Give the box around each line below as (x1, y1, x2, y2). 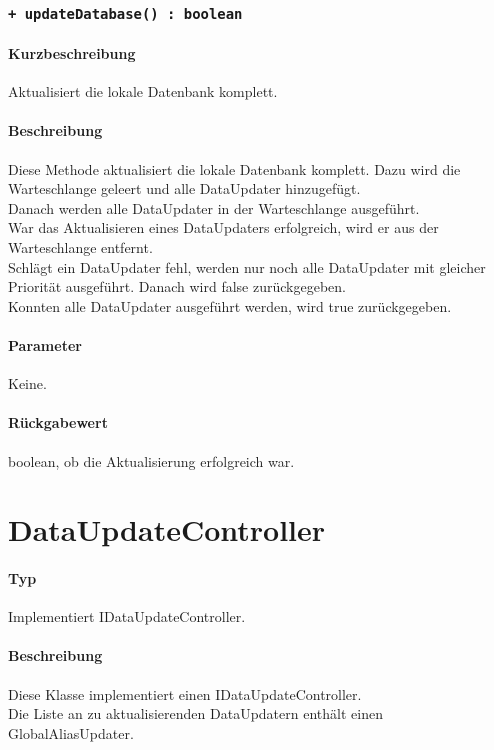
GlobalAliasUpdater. (8, 722, 134, 743)
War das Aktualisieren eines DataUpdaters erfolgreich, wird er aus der (8, 217, 439, 238)
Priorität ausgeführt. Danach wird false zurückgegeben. (8, 276, 346, 297)
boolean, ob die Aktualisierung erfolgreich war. (8, 450, 295, 471)
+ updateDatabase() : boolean (8, 5, 243, 22)
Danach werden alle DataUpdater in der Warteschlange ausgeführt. (8, 197, 420, 218)
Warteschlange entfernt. (8, 236, 153, 257)
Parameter (8, 334, 82, 355)
